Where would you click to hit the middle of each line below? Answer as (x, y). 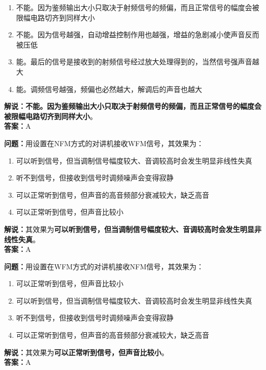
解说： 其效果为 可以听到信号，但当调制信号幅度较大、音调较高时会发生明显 (129, 229)
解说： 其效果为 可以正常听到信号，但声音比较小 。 (86, 352)
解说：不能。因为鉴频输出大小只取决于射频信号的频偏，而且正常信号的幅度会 (133, 106)
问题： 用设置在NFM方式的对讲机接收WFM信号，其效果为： (104, 143)
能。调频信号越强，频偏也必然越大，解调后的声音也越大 (109, 89)
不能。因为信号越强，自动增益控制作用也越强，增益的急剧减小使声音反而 (138, 34)
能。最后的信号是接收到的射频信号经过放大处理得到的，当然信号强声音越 (138, 62)
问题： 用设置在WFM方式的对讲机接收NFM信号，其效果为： (104, 266)
